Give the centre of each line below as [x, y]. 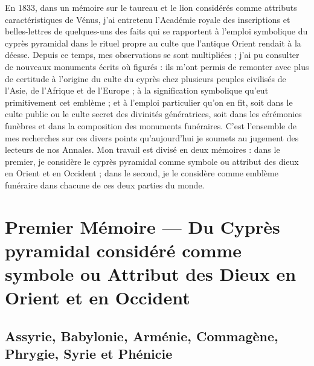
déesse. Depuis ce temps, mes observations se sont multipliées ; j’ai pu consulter [152, 55]
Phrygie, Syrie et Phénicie [89, 354]
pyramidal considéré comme [123, 250]
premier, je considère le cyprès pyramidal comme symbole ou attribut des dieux [152, 161]
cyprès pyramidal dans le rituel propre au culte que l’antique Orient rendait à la [153, 43]
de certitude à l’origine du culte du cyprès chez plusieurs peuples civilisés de [146, 78]
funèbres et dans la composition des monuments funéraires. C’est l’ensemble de [151, 125]
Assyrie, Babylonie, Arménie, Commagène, [142, 335]
